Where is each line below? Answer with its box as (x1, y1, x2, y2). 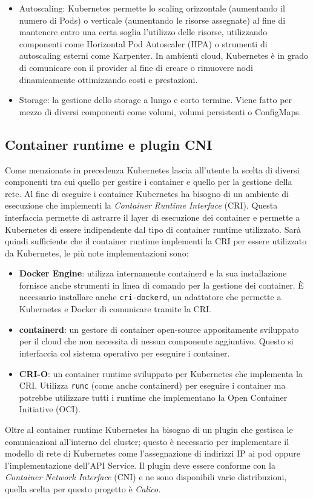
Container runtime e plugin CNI (5, 135, 213, 153)
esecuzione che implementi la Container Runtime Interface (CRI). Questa (5, 199, 278, 212)
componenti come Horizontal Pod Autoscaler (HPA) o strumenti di (19, 37, 268, 50)
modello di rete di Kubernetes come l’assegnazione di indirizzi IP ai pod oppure (5, 447, 300, 460)
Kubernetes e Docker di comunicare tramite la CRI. (19, 303, 211, 315)
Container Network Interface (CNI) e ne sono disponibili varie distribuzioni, (5, 471, 287, 483)
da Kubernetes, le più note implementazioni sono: (5, 246, 189, 259)
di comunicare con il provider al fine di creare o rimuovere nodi (19, 61, 253, 73)
